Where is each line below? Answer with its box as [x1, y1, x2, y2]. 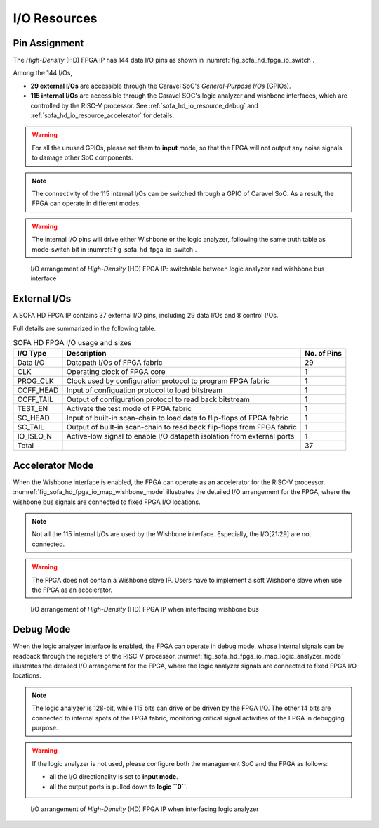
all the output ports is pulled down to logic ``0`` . [49, 782, 189, 791]
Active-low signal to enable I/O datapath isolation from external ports [66, 432, 295, 441]
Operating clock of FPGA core [66, 367, 166, 377]
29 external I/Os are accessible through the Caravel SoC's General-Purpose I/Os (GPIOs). [30, 82, 291, 90]
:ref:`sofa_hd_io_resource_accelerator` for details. [30, 111, 175, 119]
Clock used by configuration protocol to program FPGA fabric [66, 376, 270, 386]
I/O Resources [13, 11, 98, 26]
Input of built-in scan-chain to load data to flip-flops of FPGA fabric [66, 413, 289, 423]
